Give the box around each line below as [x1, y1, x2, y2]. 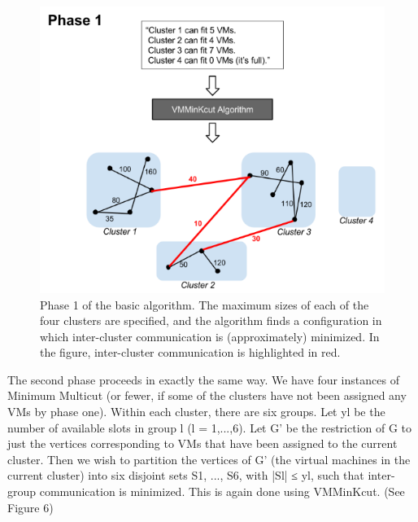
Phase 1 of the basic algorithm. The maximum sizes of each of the [40, 296, 369, 313]
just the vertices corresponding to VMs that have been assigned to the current [7, 435, 398, 452]
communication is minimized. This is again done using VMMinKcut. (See [39, 483, 405, 500]
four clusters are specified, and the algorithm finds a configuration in [40, 312, 382, 329]
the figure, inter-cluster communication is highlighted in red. [40, 344, 341, 361]
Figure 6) [7, 498, 54, 515]
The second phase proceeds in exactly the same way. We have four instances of [7, 371, 399, 388]
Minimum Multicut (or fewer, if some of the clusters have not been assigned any [7, 387, 407, 404]
